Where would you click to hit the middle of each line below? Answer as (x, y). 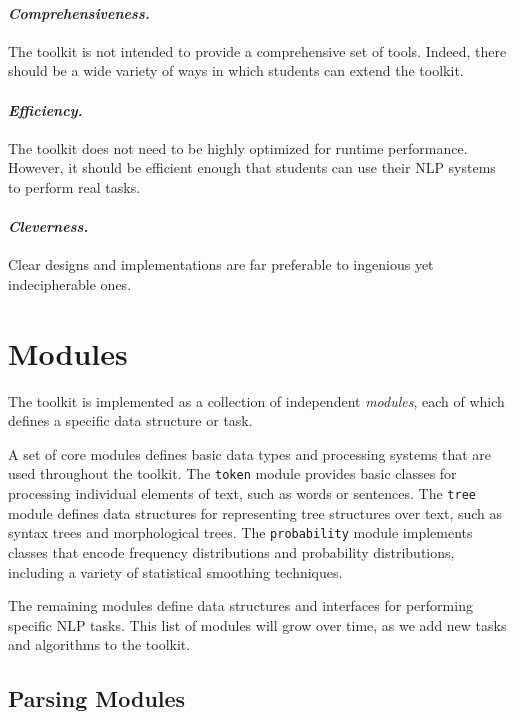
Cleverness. (48, 226)
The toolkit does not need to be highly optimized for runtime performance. (238, 147)
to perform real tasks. (74, 186)
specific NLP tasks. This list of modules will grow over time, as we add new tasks (257, 624)
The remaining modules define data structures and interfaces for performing (240, 605)
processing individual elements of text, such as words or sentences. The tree (242, 493)
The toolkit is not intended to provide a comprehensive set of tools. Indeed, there (257, 50)
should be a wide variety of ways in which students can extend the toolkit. (236, 70)
